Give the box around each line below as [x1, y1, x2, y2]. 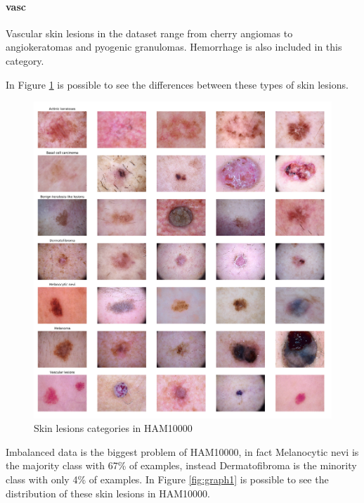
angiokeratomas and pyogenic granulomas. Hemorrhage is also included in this [6, 39, 342, 54]
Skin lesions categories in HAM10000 [34, 421, 193, 435]
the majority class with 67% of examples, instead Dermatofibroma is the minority [6, 458, 357, 473]
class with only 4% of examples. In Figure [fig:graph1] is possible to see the [6, 471, 329, 486]
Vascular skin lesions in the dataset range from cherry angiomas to [6, 25, 293, 40]
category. [6, 53, 44, 68]
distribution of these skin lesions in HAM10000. [6, 485, 210, 500]
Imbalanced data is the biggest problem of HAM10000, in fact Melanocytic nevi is [6, 444, 359, 459]
